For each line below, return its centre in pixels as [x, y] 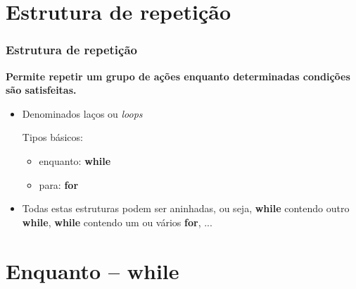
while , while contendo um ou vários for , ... [117, 222]
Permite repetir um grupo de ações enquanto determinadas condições [178, 76]
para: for [59, 184]
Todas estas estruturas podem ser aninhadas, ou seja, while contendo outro [186, 208]
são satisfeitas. [41, 90]
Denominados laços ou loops [82, 113]
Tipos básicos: [52, 137]
